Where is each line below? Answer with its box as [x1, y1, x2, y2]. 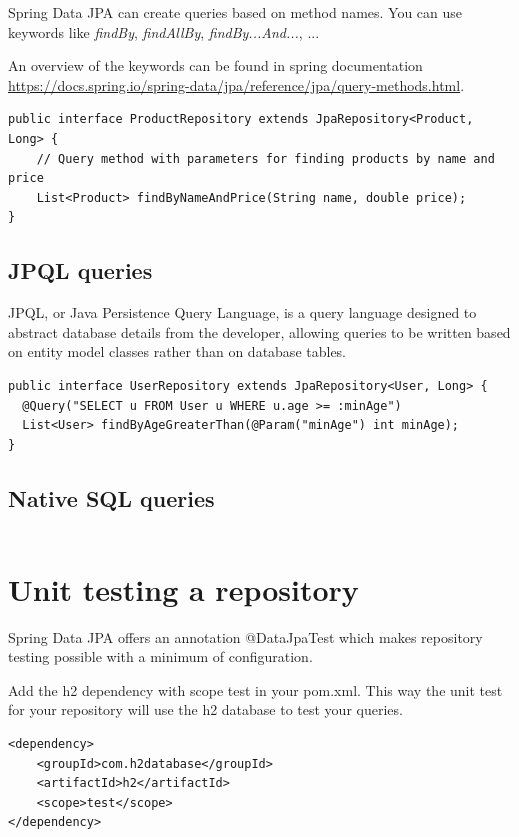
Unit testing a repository [8, 568, 359, 609]
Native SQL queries [8, 482, 215, 513]
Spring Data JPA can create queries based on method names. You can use [8, 2, 463, 22]
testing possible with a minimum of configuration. [8, 646, 313, 667]
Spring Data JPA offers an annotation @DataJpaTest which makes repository [8, 626, 483, 647]
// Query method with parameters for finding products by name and [36, 151, 495, 166]
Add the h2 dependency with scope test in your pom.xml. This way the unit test [8, 679, 503, 700]
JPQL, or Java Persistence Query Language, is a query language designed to [8, 302, 477, 323]
